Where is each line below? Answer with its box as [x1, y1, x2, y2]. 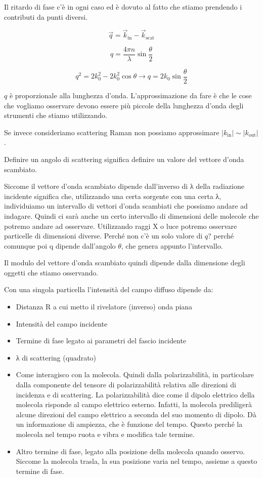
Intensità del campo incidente [16, 318, 108, 329]
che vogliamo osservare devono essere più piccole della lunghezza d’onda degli [4, 100, 244, 110]
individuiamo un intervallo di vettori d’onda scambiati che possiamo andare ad [4, 201, 248, 211]
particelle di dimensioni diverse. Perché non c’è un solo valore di [4, 230, 203, 241]
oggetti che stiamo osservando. [4, 267, 99, 277]
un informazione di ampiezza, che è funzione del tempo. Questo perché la [16, 419, 243, 429]
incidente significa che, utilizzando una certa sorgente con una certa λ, [4, 190, 221, 201]
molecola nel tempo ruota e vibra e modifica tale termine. [16, 429, 195, 440]
